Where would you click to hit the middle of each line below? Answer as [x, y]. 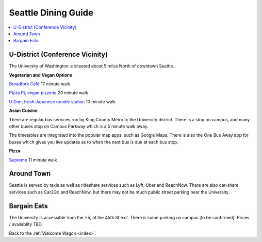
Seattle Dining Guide [51, 13]
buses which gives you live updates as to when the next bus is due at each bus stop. [94, 142]
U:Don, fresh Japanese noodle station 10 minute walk [62, 101]
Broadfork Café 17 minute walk [40, 84]
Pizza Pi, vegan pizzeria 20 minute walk [49, 93]
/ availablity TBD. [26, 224]
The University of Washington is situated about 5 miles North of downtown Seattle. [92, 66]
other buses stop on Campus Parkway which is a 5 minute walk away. [79, 126]
